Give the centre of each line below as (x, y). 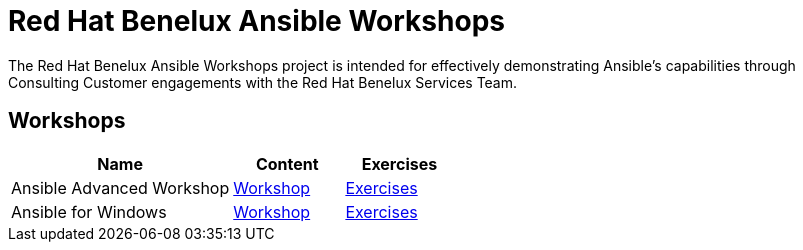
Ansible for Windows (89, 211)
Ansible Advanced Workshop (120, 187)
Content (287, 163)
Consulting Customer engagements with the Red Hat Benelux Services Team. (263, 82)
